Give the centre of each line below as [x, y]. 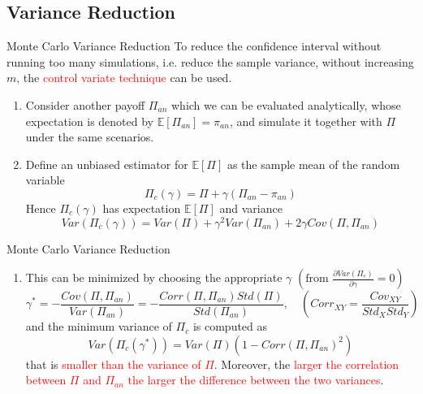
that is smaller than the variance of [113, 364]
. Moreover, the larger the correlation [306, 364]
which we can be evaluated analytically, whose [286, 104]
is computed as [230, 326]
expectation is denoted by [89, 121]
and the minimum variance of [99, 326]
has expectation [142, 208]
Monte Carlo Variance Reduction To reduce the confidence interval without [194, 46]
